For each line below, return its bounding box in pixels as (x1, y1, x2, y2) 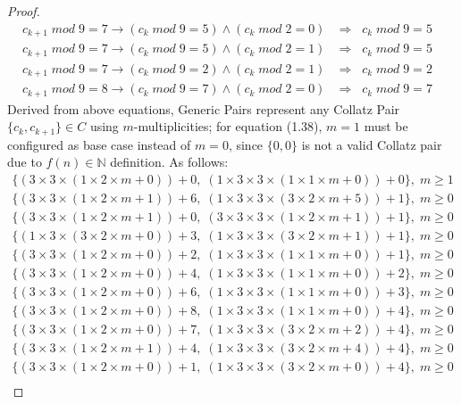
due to (7, 153, 42, 171)
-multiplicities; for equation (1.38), (133, 117, 323, 136)
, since (228, 135, 264, 153)
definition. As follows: (110, 153, 229, 171)
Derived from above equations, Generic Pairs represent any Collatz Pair (7, 99, 400, 118)
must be (364, 117, 408, 136)
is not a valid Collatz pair (301, 135, 442, 153)
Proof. (7, 2, 40, 20)
